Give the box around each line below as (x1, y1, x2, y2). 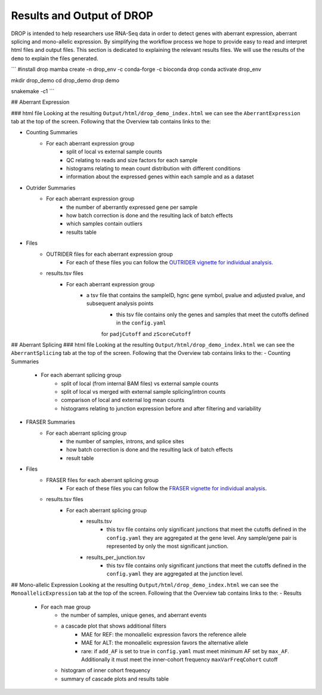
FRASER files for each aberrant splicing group (46, 476, 159, 483)
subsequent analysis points (86, 300, 154, 307)
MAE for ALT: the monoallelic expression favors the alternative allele (81, 639, 249, 647)
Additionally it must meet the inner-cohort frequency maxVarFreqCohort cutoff (81, 656, 278, 663)
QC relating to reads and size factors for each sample (66, 156, 198, 163)
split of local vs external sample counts (66, 148, 162, 155)
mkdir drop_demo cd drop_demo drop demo (11, 76, 119, 84)
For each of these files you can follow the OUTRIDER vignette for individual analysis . (66, 258, 274, 265)
